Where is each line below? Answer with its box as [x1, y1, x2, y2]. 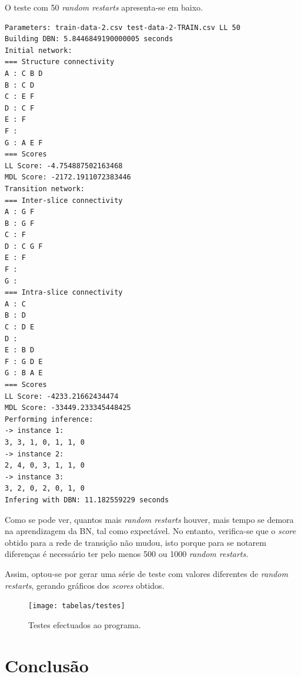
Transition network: [5, 184, 85, 193]
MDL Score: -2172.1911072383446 [5, 173, 131, 182]
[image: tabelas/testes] [28, 602, 125, 611]
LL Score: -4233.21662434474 [5, 392, 119, 401]
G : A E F [5, 138, 43, 147]
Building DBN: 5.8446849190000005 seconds [5, 35, 173, 44]
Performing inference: [5, 415, 93, 423]
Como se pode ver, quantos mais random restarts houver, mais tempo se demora [5, 513, 294, 525]
